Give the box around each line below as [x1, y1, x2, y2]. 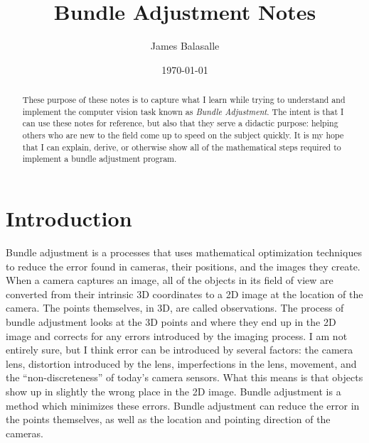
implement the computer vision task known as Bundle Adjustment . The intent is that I [22, 105, 344, 117]
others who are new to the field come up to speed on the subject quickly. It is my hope [22, 129, 344, 141]
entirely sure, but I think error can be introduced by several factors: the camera [6, 342, 353, 357]
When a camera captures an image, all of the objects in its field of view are [6, 273, 333, 288]
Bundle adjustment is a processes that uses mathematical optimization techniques [6, 244, 362, 259]
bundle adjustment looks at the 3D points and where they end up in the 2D [6, 314, 336, 329]
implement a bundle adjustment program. [22, 153, 177, 165]
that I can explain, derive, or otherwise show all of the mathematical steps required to [22, 141, 341, 153]
